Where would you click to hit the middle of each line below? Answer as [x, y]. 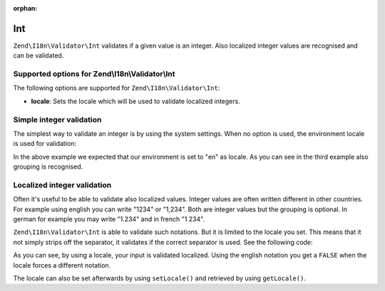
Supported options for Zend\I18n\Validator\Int [94, 74]
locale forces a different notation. [62, 265]
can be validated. [38, 55]
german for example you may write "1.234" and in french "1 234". [109, 219]
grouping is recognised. [48, 166]
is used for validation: [45, 144]
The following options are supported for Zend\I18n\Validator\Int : [117, 88]
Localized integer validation [62, 185]
